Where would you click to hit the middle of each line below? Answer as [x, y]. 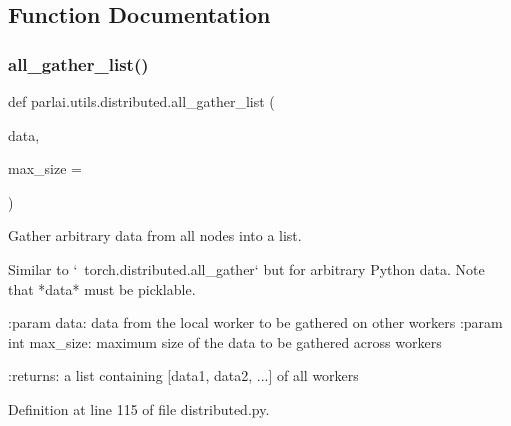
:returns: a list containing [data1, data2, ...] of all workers [183, 375]
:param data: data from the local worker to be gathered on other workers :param [255, 322]
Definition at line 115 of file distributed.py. [139, 408]
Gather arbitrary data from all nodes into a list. [155, 235]
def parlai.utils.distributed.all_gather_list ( [141, 101]
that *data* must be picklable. [102, 288]
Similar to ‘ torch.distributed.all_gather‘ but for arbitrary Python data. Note [246, 268]
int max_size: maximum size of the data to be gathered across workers [225, 341]
